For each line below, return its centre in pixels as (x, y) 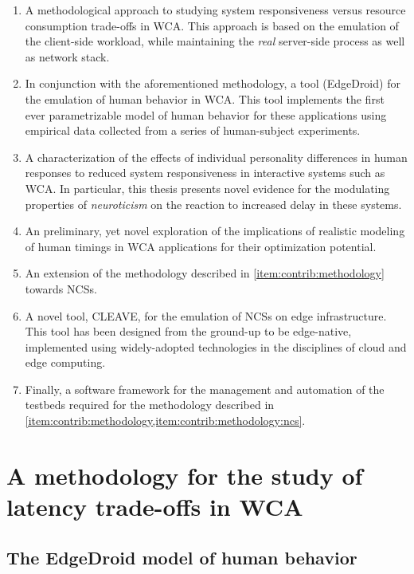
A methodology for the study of (185, 475)
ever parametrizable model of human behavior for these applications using (206, 114)
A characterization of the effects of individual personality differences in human (216, 157)
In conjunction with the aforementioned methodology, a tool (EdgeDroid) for (213, 83)
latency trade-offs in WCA (155, 507)
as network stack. (67, 56)
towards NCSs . (61, 288)
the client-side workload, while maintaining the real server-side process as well (215, 41)
